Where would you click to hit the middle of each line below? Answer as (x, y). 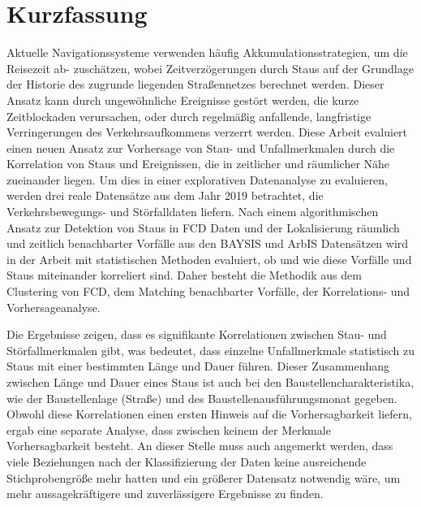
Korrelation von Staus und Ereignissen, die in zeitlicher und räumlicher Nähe (198, 164)
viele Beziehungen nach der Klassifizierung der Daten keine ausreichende (187, 461)
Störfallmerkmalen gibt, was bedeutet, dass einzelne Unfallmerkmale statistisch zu (211, 350)
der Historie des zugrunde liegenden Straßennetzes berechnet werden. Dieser (195, 84)
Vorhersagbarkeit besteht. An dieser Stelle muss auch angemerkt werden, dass (200, 446)
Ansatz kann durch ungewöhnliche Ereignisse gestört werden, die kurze (183, 100)
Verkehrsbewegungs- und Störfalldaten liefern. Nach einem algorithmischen (193, 212)
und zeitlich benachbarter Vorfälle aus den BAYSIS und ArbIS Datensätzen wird (208, 243)
